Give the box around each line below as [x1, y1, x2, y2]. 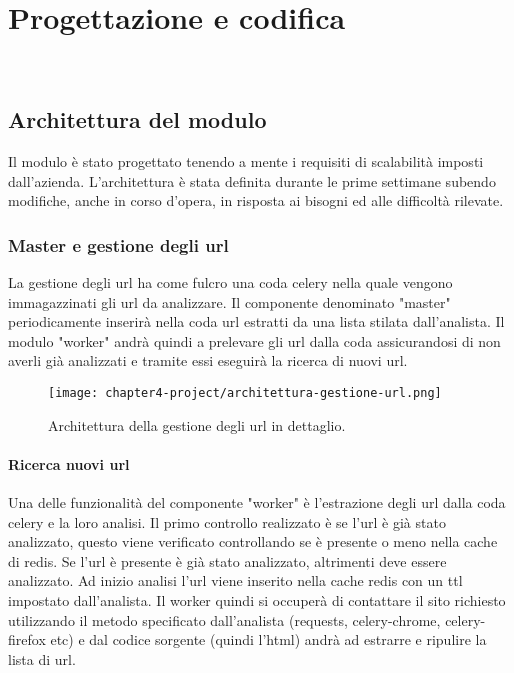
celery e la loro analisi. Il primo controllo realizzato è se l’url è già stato [8, 511, 446, 532]
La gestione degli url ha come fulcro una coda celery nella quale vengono [8, 271, 453, 292]
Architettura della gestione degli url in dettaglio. [48, 414, 346, 435]
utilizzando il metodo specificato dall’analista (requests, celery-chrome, [8, 609, 441, 630]
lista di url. [8, 648, 76, 669]
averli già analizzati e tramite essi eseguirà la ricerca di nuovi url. [8, 350, 408, 371]
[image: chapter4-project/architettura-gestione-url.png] [48, 385, 442, 400]
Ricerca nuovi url [8, 453, 130, 474]
